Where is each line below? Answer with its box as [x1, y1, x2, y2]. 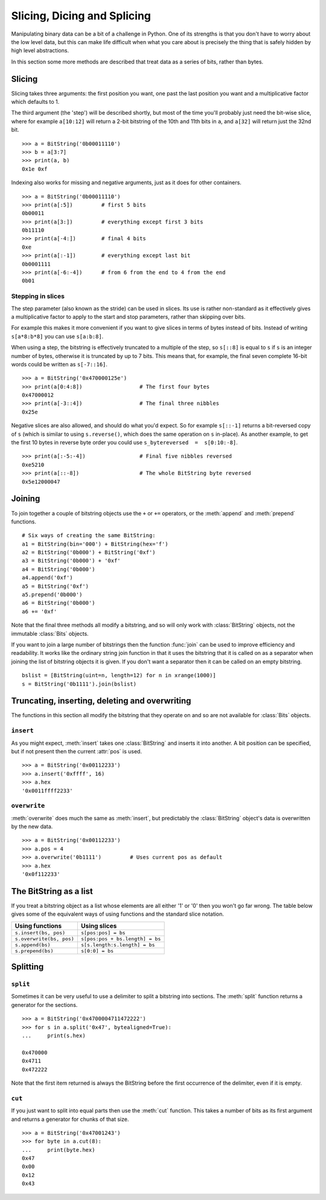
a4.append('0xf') [22, 574, 73, 581]
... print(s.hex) [22, 1032, 86, 1039]
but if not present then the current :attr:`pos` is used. [11, 747, 142, 755]
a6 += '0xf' [22, 608, 57, 615]
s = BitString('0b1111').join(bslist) [22, 680, 137, 688]
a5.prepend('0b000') [22, 592, 83, 598]
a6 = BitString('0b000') [22, 599, 95, 607]
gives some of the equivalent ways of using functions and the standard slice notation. [11, 910, 225, 918]
